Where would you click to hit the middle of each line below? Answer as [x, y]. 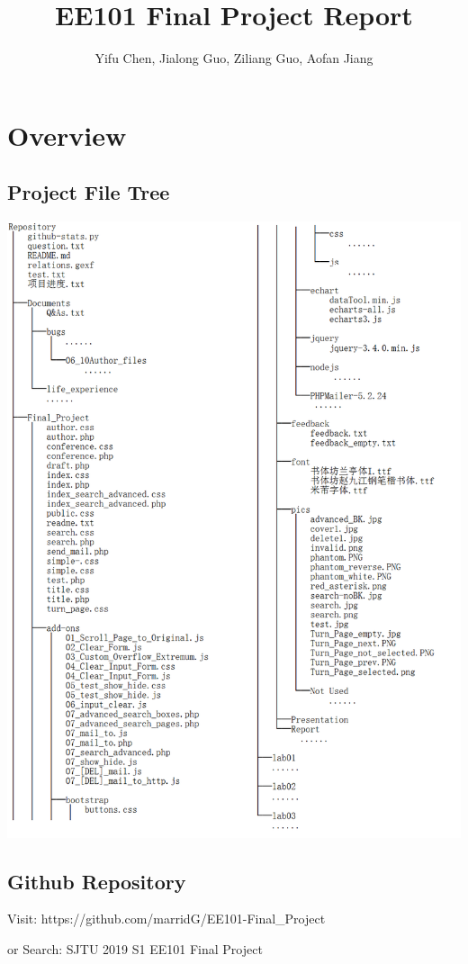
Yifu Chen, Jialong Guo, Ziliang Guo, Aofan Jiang [234, 58]
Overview [67, 135]
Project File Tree [89, 192]
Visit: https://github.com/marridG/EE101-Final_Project [166, 919]
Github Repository [97, 881]
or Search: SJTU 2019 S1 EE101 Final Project [135, 948]
